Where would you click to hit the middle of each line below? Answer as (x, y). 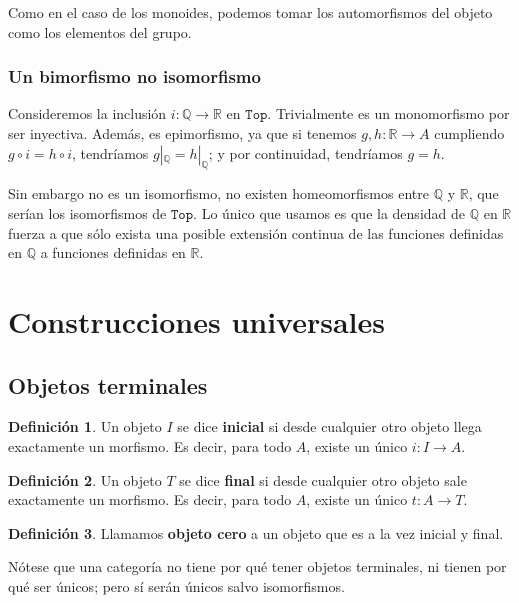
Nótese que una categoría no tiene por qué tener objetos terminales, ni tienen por (257, 566)
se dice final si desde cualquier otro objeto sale (323, 479)
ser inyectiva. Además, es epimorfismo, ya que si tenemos (182, 133)
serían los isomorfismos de (87, 212)
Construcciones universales (196, 320)
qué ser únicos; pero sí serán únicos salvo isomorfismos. (176, 585)
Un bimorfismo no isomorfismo (134, 76)
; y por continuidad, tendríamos (305, 152)
